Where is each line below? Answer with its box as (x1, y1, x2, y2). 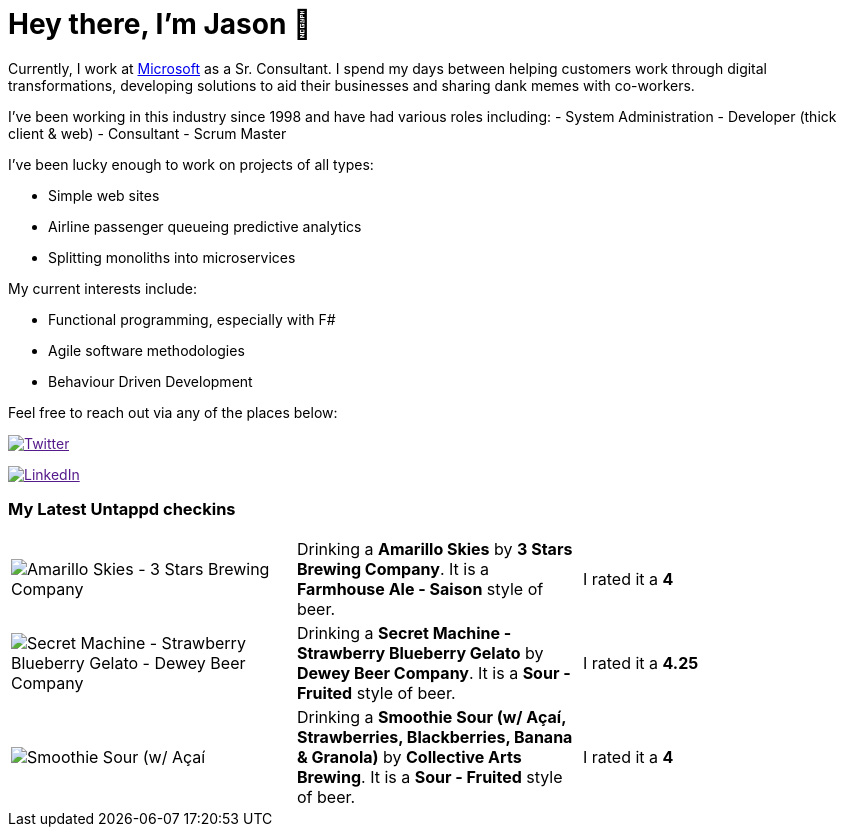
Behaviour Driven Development (48, 372, 253, 390)
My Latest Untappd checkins (8, 499, 236, 520)
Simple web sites (48, 186, 160, 204)
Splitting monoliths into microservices (48, 248, 296, 266)
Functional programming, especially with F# (48, 310, 336, 328)
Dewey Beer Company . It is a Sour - (296, 662, 571, 683)
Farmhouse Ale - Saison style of (296, 578, 544, 599)
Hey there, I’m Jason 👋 (8, 7, 312, 41)
